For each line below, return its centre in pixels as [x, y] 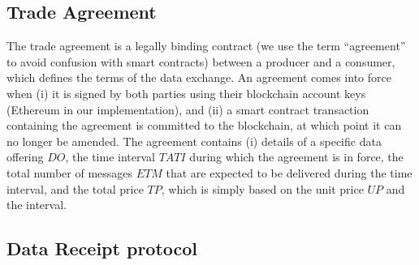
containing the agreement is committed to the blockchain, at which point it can [204, 125]
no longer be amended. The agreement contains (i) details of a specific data [194, 141]
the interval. [37, 205]
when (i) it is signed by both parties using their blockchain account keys [186, 93]
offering [25, 157]
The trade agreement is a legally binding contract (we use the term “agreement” [206, 46]
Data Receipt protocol [102, 248]
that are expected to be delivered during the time [289, 172]
